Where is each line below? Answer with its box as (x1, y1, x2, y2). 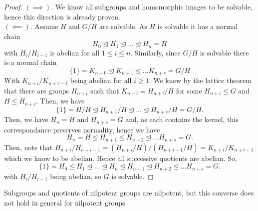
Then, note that (4, 141, 53, 152)
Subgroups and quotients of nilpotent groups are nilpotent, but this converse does (4, 187, 254, 198)
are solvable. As (99, 21, 147, 31)
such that (90, 85, 119, 95)
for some (176, 85, 202, 95)
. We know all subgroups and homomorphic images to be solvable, (51, 1, 253, 11)
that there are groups (4, 85, 69, 95)
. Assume (30, 21, 58, 31)
